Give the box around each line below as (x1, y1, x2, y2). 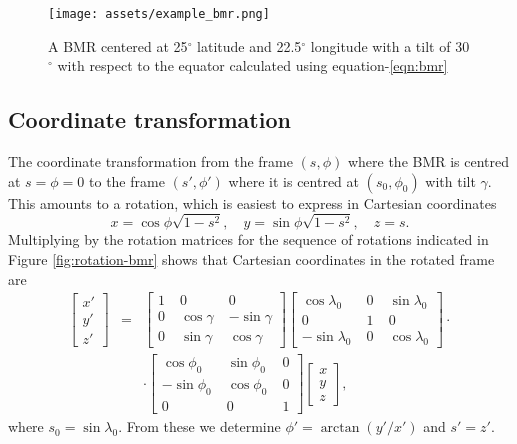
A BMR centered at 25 (48, 35, 188, 56)
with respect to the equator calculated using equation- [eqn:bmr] (57, 55, 448, 76)
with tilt (425, 170, 476, 191)
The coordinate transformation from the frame (8, 151, 293, 172)
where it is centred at (228, 170, 359, 191)
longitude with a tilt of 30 (310, 35, 470, 56)
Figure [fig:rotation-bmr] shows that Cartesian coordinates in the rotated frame (8, 249, 495, 270)
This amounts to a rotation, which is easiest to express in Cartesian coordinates (8, 192, 497, 213)
